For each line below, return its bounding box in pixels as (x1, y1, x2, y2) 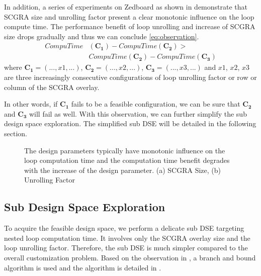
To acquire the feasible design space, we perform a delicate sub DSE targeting (4, 223, 244, 233)
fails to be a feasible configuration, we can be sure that (71, 99, 240, 109)
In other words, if (4, 99, 58, 109)
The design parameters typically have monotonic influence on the (24, 145, 225, 155)
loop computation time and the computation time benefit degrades (24, 155, 230, 165)
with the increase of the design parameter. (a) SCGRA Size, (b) (24, 164, 221, 175)
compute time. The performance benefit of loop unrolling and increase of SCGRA (4, 21, 255, 32)
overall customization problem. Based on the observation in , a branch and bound (4, 252, 256, 262)
